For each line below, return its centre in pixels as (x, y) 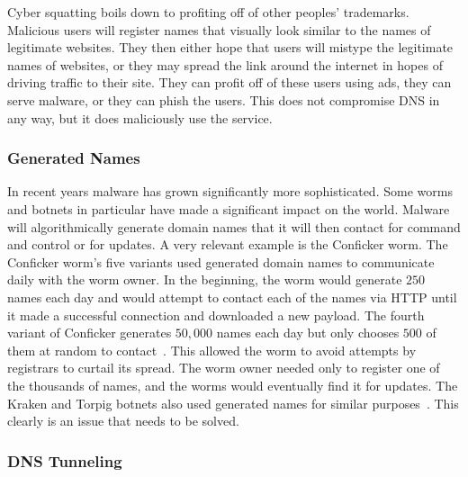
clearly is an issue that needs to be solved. (123, 421)
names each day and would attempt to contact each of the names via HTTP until (232, 297)
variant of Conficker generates (90, 333)
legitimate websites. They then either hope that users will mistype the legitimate (230, 47)
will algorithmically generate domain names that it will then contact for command (234, 226)
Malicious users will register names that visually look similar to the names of (219, 29)
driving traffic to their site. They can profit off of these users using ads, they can (229, 82)
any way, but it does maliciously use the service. (140, 117)
